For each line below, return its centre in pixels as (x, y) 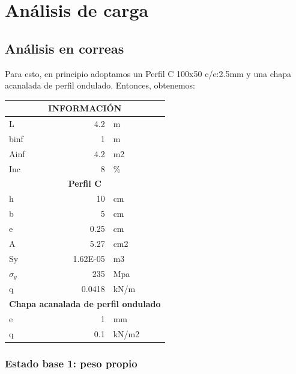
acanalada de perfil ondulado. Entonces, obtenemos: (100, 85)
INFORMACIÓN (85, 108)
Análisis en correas (65, 48)
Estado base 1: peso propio (71, 363)
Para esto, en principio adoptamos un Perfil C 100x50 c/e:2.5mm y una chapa (148, 73)
